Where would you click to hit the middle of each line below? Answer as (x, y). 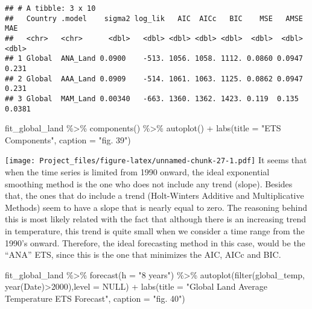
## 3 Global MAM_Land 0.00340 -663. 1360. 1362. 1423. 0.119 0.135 (152, 98)
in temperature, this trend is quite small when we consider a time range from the (155, 231)
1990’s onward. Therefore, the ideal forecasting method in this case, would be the (155, 242)
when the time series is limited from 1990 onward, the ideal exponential (137, 172)
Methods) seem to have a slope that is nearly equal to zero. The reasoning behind (156, 207)
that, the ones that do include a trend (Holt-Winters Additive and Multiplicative (154, 195)
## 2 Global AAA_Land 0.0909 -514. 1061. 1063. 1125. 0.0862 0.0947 (154, 79)
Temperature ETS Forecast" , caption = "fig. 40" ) (95, 298)
